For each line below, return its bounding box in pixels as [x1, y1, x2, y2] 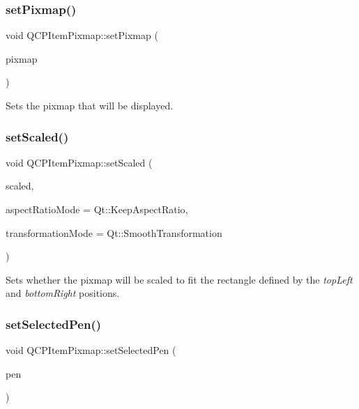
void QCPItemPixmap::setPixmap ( [6, 28, 158, 43]
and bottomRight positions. [6, 286, 120, 300]
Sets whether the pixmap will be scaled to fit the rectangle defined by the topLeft [6, 272, 353, 286]
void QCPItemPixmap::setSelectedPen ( [6, 343, 176, 357]
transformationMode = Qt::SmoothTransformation [6, 225, 222, 240]
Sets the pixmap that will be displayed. [6, 98, 174, 112]
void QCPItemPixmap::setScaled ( [6, 155, 153, 169]
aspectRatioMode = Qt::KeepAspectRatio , [6, 202, 188, 216]
